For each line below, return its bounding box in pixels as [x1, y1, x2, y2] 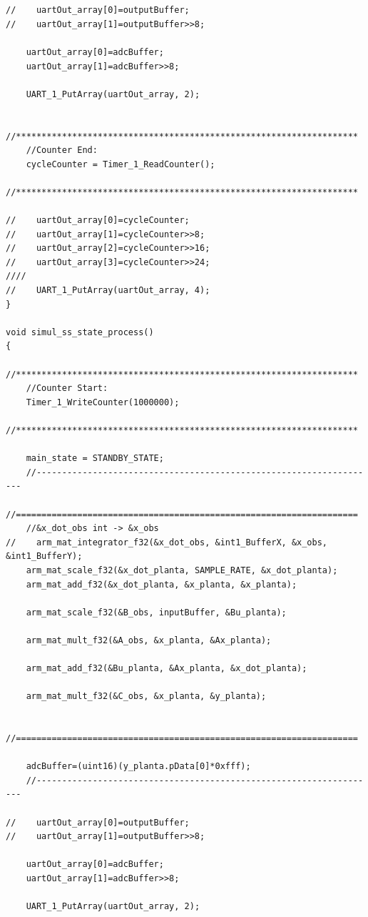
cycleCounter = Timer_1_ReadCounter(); [26, 159, 215, 169]
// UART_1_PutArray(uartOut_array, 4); [6, 285, 210, 296]
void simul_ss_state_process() [6, 327, 154, 337]
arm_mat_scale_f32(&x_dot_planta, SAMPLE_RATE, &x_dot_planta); [26, 565, 338, 575]
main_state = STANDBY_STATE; [26, 453, 164, 464]
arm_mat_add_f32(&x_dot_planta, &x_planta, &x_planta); [26, 579, 297, 590]
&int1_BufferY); [6, 551, 83, 562]
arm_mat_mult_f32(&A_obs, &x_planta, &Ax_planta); [26, 635, 272, 645]
